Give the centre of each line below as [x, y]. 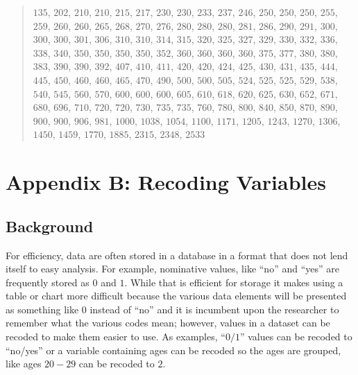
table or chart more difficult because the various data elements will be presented [176, 296]
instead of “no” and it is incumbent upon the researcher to [214, 309]
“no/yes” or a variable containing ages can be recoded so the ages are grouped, [173, 350]
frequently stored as [48, 282]
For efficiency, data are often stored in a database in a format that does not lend [177, 255]
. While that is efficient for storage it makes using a [234, 282]
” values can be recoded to [296, 337]
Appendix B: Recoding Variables [166, 182]
